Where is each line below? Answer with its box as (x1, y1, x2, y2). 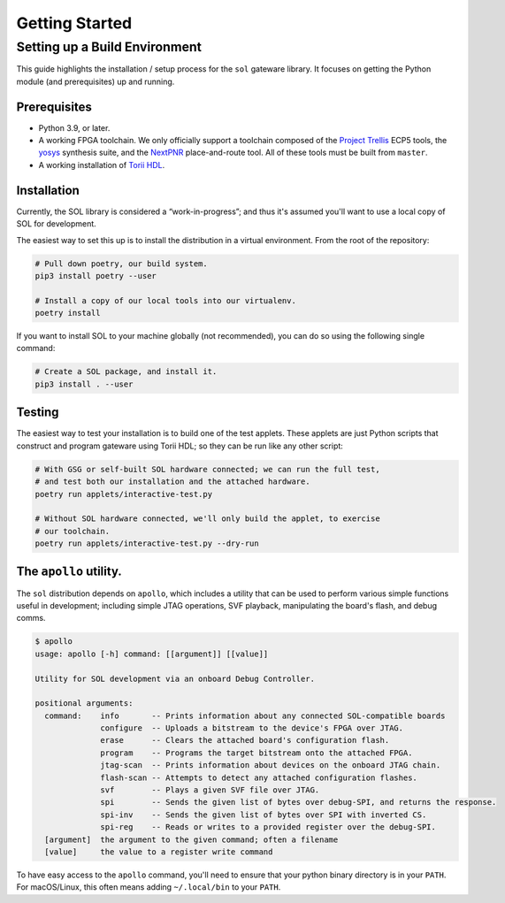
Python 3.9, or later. (38, 122, 111, 133)
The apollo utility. (16, 564, 123, 579)
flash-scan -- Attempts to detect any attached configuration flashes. (100, 772, 417, 783)
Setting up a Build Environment (16, 39, 203, 55)
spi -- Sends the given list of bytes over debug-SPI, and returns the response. (100, 797, 497, 807)
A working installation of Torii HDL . (38, 159, 165, 170)
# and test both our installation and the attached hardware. (34, 477, 310, 486)
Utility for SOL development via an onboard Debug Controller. (34, 673, 316, 684)
